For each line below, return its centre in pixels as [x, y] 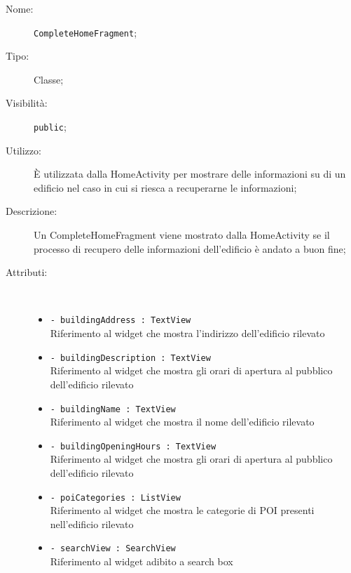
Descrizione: [32, 211]
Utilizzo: [23, 150]
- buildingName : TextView [113, 409]
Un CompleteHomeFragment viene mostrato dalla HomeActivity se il [182, 235]
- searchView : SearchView [113, 549]
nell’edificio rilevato [92, 523]
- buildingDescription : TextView [130, 358]
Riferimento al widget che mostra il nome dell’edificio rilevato [182, 422]
